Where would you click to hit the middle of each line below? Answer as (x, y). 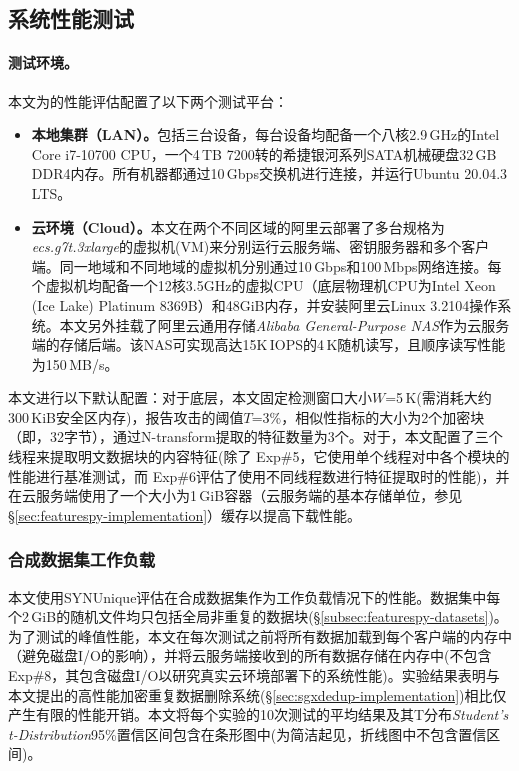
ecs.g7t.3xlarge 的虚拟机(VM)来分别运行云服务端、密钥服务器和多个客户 (260, 246)
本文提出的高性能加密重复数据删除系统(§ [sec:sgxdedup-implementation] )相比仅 (257, 694)
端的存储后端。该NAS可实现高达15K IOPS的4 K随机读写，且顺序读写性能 (268, 344)
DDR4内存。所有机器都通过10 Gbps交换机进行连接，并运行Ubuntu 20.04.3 (269, 173)
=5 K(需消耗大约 (438, 397)
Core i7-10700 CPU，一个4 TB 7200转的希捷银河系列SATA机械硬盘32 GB (264, 153)
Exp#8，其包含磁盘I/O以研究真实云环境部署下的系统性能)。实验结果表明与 (254, 675)
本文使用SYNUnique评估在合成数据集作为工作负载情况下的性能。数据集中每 (254, 596)
